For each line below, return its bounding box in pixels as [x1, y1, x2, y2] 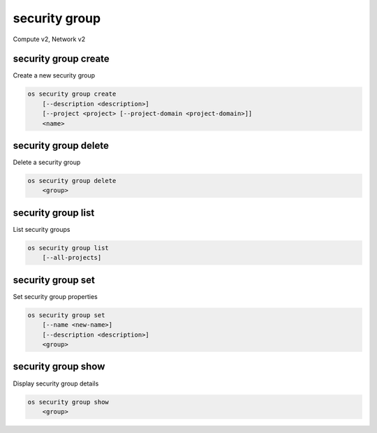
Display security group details [13, 379, 99, 388]
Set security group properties [13, 292, 98, 300]
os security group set [27, 311, 105, 319]
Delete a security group [13, 158, 81, 167]
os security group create [27, 90, 117, 98]
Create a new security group [13, 71, 96, 80]
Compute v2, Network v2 [13, 35, 86, 43]
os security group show [27, 398, 110, 406]
